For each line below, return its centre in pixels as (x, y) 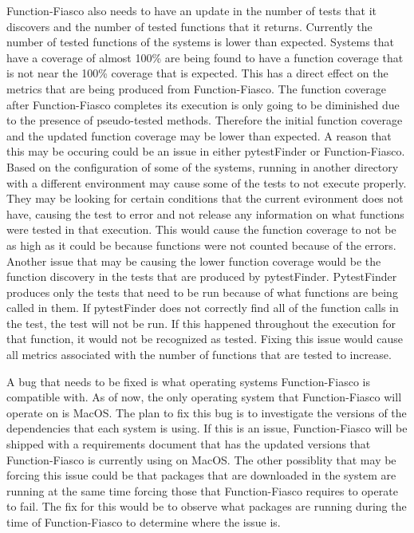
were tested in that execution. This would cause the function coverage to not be (201, 229)
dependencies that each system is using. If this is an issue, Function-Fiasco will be (207, 428)
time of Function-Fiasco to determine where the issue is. (144, 522)
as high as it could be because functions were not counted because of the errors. (201, 245)
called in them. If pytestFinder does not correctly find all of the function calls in (203, 308)
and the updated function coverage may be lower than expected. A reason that (199, 135)
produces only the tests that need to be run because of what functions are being (202, 292)
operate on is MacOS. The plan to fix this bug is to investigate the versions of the (207, 412)
